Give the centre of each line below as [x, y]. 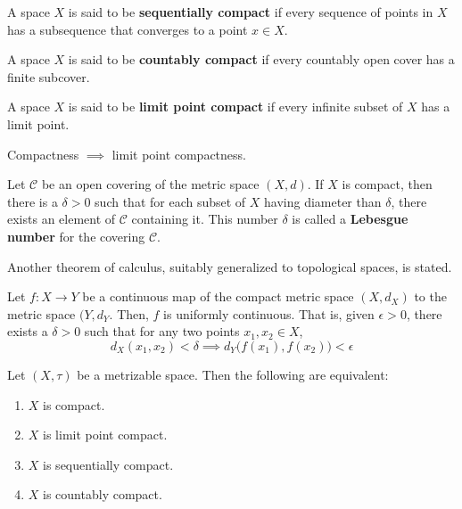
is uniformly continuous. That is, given [269, 313]
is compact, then [387, 184]
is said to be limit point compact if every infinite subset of [235, 107]
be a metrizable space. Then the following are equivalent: [233, 374]
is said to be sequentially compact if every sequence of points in [251, 12]
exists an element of [62, 219]
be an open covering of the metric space [150, 184]
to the [430, 296]
